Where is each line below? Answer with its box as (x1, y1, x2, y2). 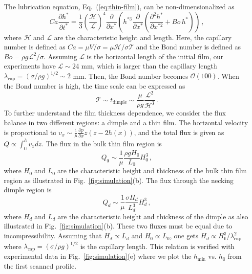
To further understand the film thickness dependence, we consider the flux (4, 108, 226, 118)
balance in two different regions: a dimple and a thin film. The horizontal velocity (4, 117, 248, 128)
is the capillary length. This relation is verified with (80, 241, 235, 251)
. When (217, 70, 239, 81)
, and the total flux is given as (134, 127, 224, 137)
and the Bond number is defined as (136, 42, 241, 52)
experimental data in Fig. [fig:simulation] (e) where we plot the (4, 251, 191, 261)
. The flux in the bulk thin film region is (42, 138, 162, 148)
